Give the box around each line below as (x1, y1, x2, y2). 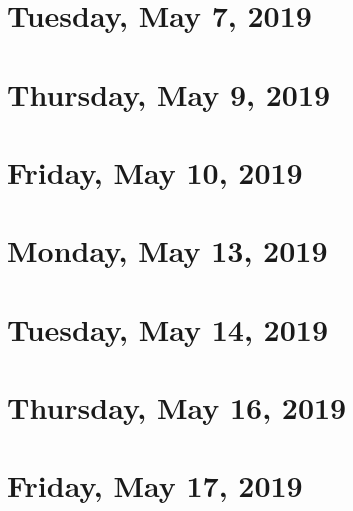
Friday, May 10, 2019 (7, 151, 303, 192)
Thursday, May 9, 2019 (7, 73, 331, 114)
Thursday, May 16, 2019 (7, 387, 347, 428)
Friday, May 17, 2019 (7, 465, 303, 506)
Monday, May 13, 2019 (7, 230, 328, 271)
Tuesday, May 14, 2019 (7, 308, 328, 349)
